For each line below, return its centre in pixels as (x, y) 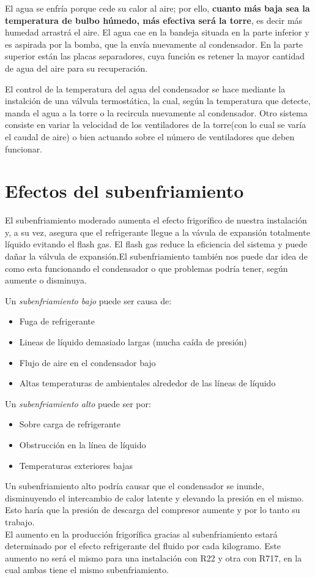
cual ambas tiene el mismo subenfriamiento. (87, 570)
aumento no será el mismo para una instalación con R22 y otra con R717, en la (154, 557)
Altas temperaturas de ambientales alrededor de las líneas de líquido (147, 383)
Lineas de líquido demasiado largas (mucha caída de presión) (133, 342)
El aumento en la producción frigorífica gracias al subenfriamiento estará (141, 534)
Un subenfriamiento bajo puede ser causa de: (88, 300)
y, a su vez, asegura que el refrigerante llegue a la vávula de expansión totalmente (157, 232)
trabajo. (20, 521)
